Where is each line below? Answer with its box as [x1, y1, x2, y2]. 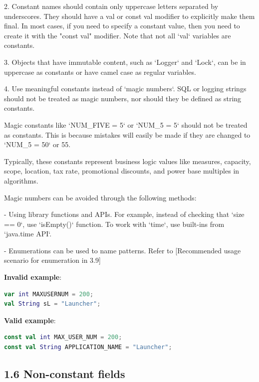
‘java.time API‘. [4, 228, 52, 239]
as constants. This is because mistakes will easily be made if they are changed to [4, 129, 251, 140]
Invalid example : [4, 272, 62, 282]
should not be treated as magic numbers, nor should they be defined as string [4, 93, 242, 103]
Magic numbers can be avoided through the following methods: [4, 192, 197, 202]
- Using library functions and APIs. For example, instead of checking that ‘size [4, 209, 245, 219]
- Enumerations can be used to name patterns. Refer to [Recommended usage [4, 245, 241, 255]
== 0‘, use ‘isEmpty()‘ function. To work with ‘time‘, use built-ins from [4, 218, 225, 229]
